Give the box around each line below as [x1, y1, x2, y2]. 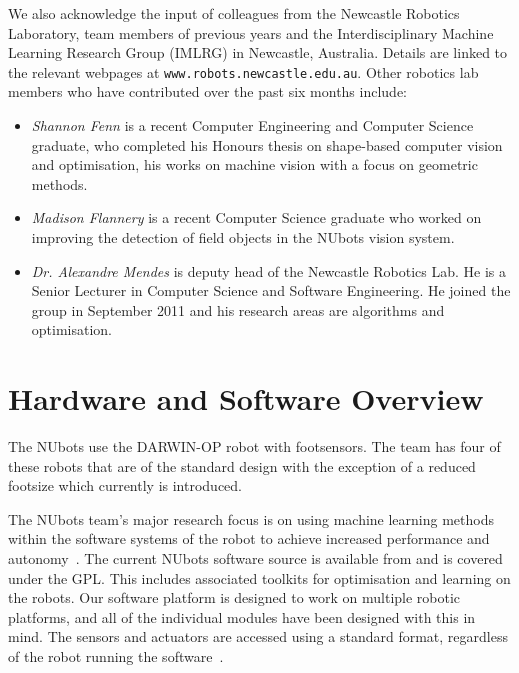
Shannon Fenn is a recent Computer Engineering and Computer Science [31, 115, 474, 136]
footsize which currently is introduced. [8, 475, 243, 496]
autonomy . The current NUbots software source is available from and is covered [8, 548, 503, 569]
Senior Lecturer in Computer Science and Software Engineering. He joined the [31, 280, 511, 301]
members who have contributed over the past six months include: [8, 81, 408, 102]
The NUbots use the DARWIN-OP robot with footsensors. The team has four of [8, 436, 501, 457]
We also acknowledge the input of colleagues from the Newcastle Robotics [8, 3, 460, 23]
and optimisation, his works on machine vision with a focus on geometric [31, 154, 478, 175]
